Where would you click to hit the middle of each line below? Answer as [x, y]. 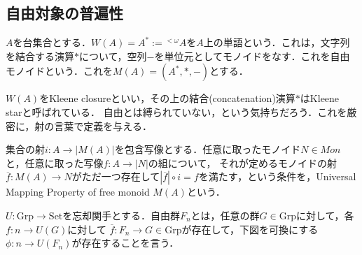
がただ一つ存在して [116, 176]
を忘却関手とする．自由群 [121, 215]
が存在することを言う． [125, 243]
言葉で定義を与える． [103, 125]
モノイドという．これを [59, 71]
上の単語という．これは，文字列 [277, 42]
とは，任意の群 [225, 215]
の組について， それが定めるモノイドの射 [243, 162]
